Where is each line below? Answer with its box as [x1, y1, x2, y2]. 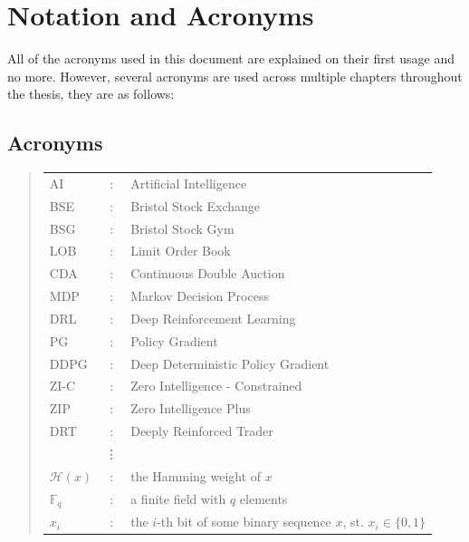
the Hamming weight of [130, 466, 262, 485]
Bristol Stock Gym [130, 218, 234, 237]
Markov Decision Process [130, 286, 269, 305]
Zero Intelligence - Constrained [130, 376, 302, 395]
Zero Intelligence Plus [130, 399, 251, 418]
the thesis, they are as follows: [7, 84, 175, 103]
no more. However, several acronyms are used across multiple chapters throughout [7, 66, 463, 85]
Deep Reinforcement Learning [130, 308, 296, 327]
